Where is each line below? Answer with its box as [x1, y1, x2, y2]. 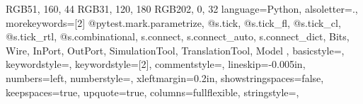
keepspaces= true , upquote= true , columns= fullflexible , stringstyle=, [6, 84, 299, 99]
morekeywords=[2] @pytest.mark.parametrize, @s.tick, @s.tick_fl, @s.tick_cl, [6, 15, 341, 30]
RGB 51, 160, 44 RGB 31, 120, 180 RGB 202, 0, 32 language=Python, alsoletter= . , [6, 1, 358, 16]
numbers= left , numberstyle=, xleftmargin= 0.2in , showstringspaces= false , [6, 70, 324, 85]
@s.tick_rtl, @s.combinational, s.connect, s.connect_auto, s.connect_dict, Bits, [6, 29, 350, 44]
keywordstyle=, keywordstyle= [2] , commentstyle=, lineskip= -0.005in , [6, 57, 306, 71]
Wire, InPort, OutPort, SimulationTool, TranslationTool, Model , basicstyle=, [6, 42, 345, 57]
